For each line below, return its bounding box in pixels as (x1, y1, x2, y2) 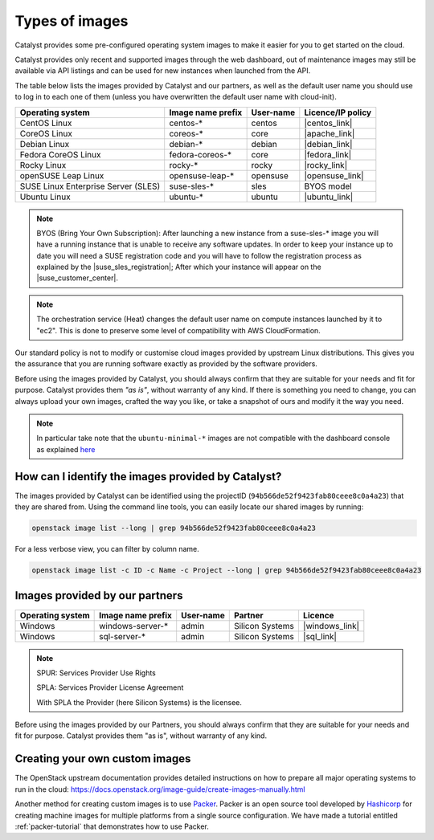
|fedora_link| (304, 149, 352, 160)
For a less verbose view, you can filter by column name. (14, 544, 200, 554)
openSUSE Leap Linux (19, 169, 104, 181)
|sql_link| (302, 630, 338, 642)
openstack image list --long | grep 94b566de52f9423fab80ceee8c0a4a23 (31, 524, 317, 533)
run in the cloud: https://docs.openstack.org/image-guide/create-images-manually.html (14, 784, 305, 794)
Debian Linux (19, 138, 70, 149)
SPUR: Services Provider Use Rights (36, 667, 157, 678)
